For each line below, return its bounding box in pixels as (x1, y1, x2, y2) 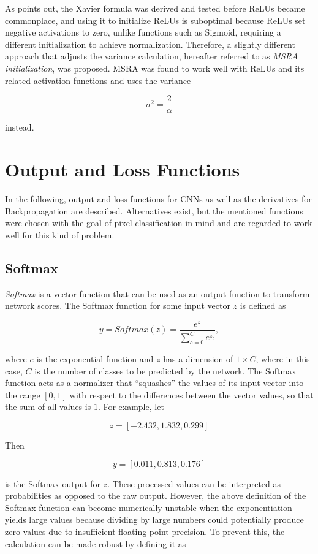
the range (5, 388, 40, 401)
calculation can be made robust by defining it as (5, 537, 186, 550)
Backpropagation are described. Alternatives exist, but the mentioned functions (5, 204, 303, 217)
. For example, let (97, 400, 164, 413)
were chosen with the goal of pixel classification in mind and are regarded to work (5, 216, 312, 229)
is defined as (240, 299, 286, 312)
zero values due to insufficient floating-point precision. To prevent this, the (5, 525, 285, 537)
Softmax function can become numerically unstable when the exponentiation (5, 501, 292, 514)
